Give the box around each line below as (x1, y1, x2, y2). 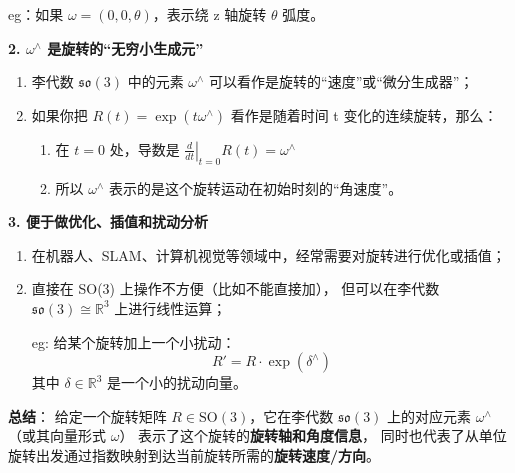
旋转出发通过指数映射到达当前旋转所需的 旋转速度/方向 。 (8, 444, 381, 465)
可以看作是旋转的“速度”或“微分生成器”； (209, 71, 474, 92)
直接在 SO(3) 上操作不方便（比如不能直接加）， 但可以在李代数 (31, 278, 440, 299)
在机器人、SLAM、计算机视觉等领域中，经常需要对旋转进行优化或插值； (31, 244, 506, 265)
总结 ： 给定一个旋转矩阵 (8, 405, 167, 426)
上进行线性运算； (114, 297, 227, 318)
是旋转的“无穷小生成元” (47, 37, 204, 58)
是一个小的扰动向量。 (107, 372, 248, 393)
